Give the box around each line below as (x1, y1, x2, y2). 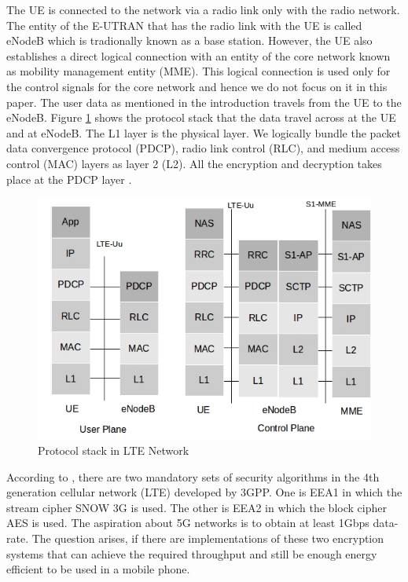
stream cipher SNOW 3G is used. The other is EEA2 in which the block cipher (6, 499, 387, 515)
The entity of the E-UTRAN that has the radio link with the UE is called (6, 16, 362, 33)
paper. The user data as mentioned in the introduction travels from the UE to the (6, 93, 402, 110)
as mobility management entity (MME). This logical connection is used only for (6, 63, 391, 79)
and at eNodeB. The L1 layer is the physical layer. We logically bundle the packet (6, 124, 401, 141)
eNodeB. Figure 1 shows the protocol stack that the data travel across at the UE (6, 109, 396, 126)
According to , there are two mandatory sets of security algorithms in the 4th (6, 468, 380, 485)
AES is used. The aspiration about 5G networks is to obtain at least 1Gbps (6, 514, 369, 531)
